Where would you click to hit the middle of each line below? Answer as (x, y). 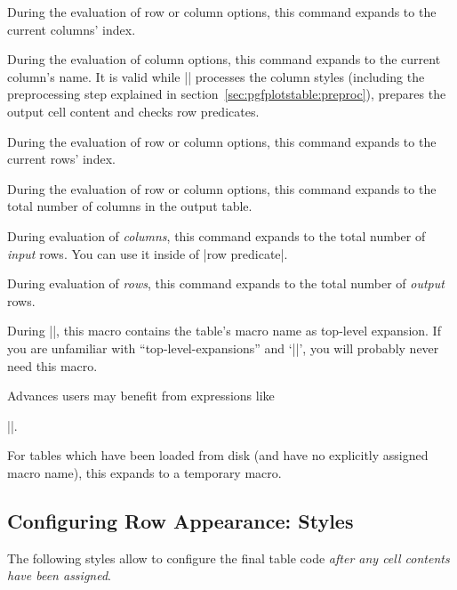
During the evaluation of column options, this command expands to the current (224, 59)
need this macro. (52, 365)
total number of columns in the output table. (130, 206)
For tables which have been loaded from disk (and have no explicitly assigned (218, 455)
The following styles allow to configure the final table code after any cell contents (228, 558)
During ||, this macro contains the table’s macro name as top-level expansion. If (224, 331)
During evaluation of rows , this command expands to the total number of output (226, 283)
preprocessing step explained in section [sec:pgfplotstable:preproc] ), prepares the (227, 94)
